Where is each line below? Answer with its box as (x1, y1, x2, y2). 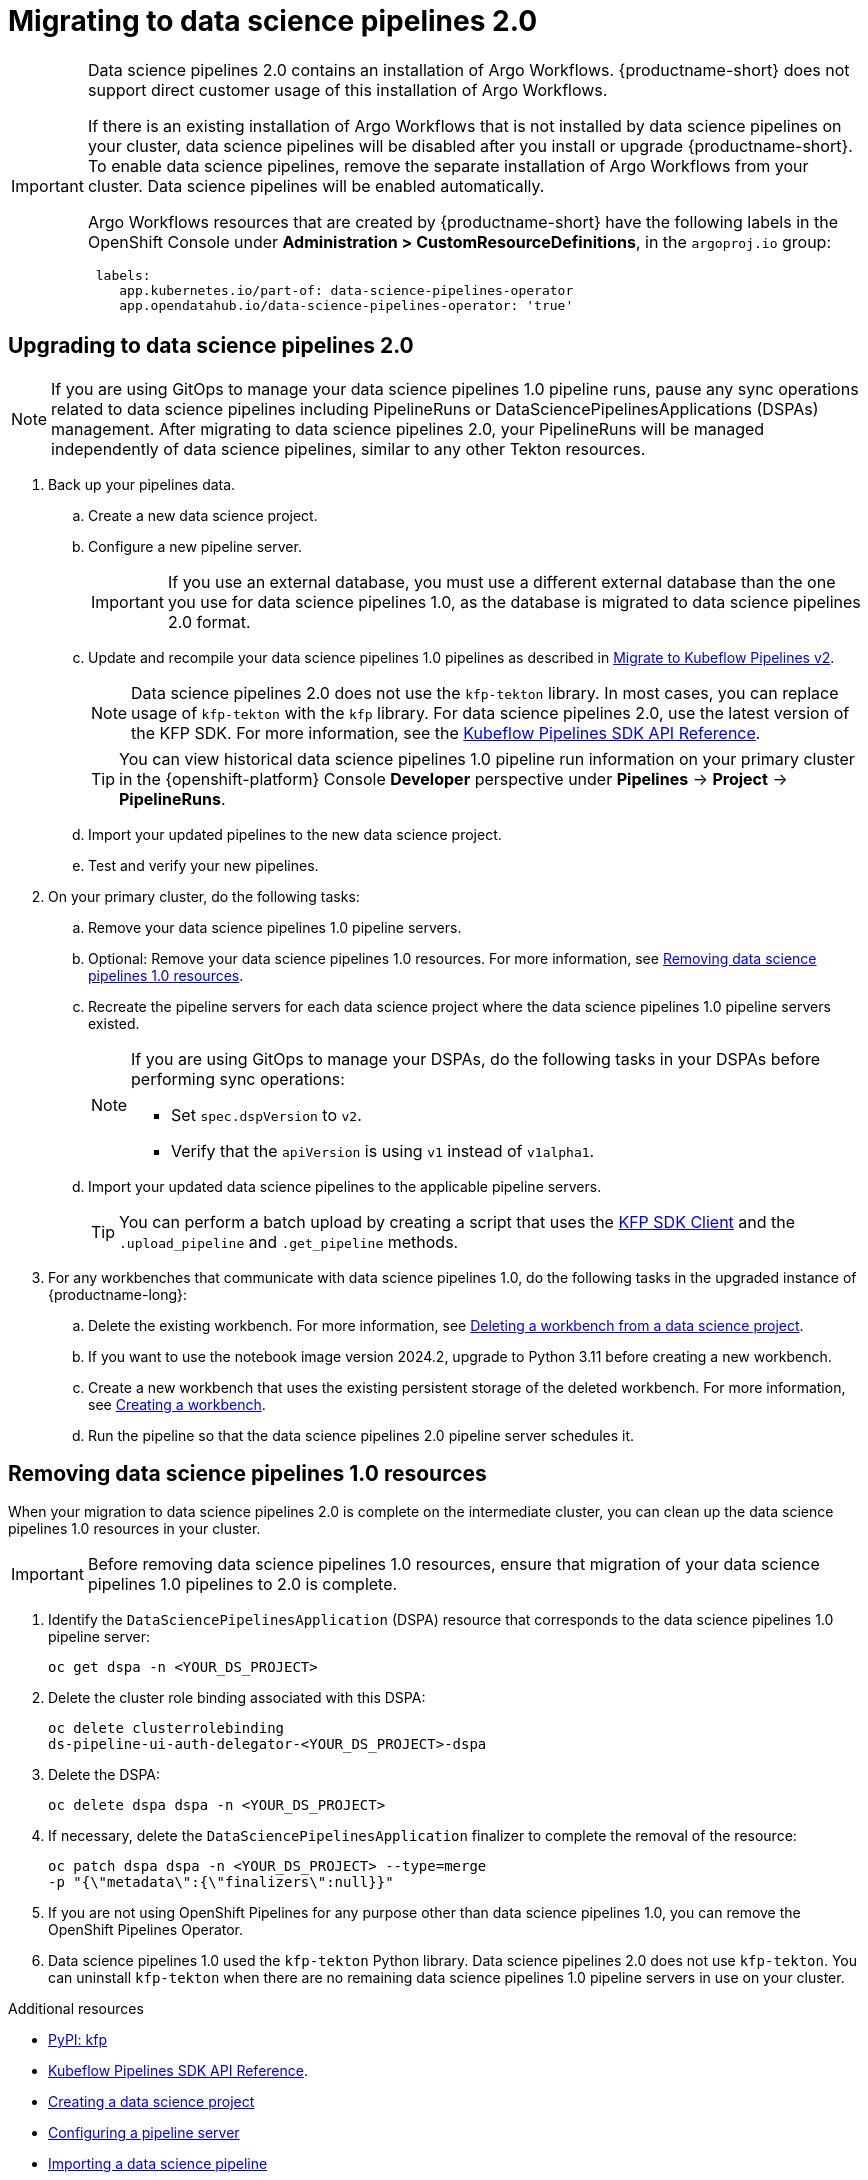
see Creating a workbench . (88, 1395, 266, 1413)
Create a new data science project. (88, 506, 318, 524)
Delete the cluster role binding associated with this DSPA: (48, 1689, 426, 1707)
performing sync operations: (131, 1068, 345, 1089)
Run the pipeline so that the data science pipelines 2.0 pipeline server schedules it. (88, 1426, 635, 1444)
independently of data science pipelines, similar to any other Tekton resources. (51, 438, 646, 459)
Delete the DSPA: (48, 1766, 161, 1784)
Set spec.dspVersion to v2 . (171, 1104, 362, 1125)
